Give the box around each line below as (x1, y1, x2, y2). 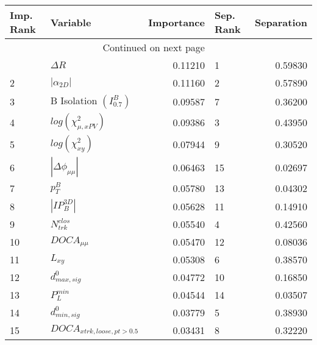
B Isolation (50, 93, 98, 107)
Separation (254, 15, 307, 29)
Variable (50, 15, 91, 29)
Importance (148, 15, 205, 29)
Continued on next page (102, 40, 205, 54)
